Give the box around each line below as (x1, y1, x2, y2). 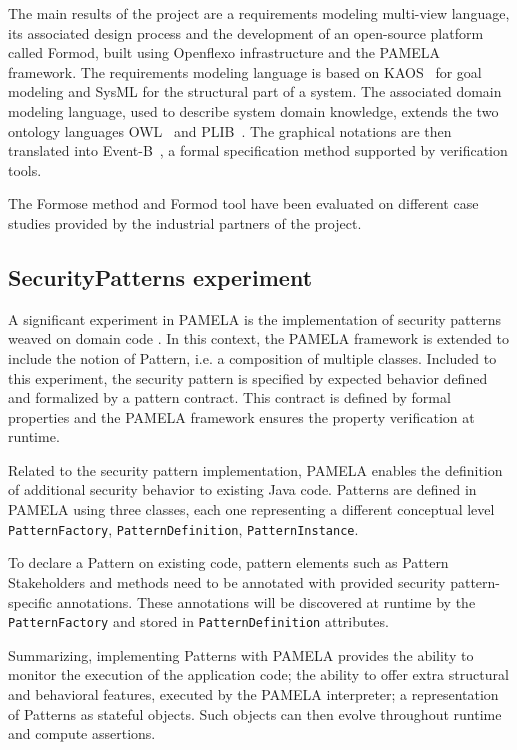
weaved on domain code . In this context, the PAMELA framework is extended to (8, 328, 509, 349)
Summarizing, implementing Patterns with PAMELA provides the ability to (8, 644, 474, 665)
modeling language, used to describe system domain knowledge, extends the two (8, 100, 499, 121)
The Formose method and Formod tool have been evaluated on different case (8, 193, 479, 214)
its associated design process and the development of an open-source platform (8, 22, 484, 43)
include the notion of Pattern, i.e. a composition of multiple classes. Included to (8, 347, 497, 368)
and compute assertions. (8, 723, 156, 744)
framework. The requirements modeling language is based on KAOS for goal (8, 61, 482, 82)
